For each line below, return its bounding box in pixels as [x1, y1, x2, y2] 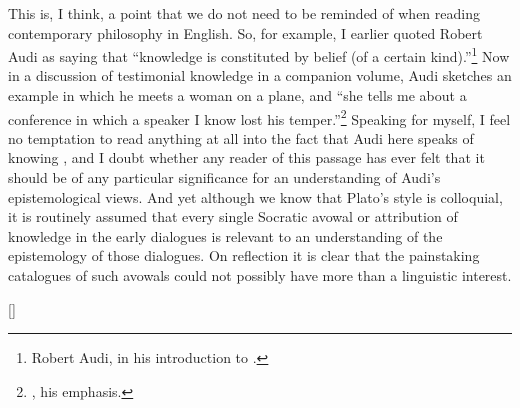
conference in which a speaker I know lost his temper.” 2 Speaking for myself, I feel [8, 105, 511, 129]
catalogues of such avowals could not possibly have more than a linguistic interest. [8, 265, 512, 286]
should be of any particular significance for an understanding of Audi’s [8, 167, 441, 188]
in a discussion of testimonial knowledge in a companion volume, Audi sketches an [8, 65, 512, 86]
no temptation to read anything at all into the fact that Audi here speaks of [8, 127, 474, 148]
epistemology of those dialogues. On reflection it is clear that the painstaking [8, 245, 480, 266]
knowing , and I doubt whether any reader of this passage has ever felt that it [8, 147, 485, 168]
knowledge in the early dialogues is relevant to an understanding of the [8, 225, 443, 246]
